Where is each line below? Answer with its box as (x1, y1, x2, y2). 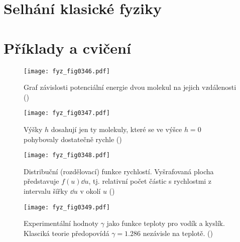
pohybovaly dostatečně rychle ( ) (24, 134, 122, 144)
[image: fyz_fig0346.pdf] (24, 67, 110, 75)
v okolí (80, 186, 101, 196)
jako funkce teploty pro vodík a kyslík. (106, 218, 225, 228)
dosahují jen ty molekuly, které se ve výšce (51, 124, 182, 134)
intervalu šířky (24, 186, 68, 196)
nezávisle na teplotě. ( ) (143, 227, 213, 238)
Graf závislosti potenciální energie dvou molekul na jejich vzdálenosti (24, 82, 236, 92)
